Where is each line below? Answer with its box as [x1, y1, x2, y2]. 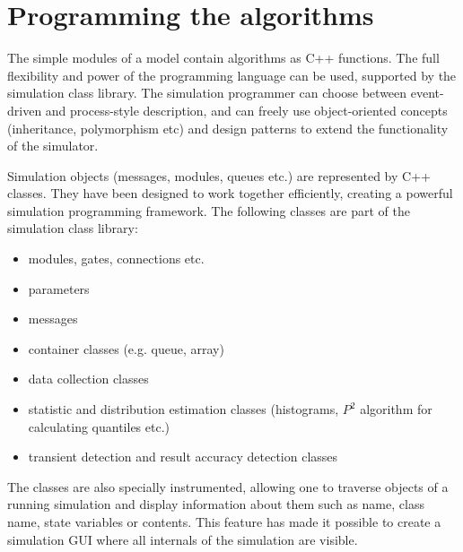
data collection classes [28, 369, 149, 388]
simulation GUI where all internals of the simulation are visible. [7, 530, 358, 548]
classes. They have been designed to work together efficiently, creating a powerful [7, 184, 453, 203]
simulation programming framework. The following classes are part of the [7, 201, 410, 220]
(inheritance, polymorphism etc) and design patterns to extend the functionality [7, 118, 449, 137]
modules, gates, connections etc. [28, 249, 205, 268]
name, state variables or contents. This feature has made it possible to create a [7, 513, 441, 530]
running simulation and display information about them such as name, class [7, 495, 424, 513]
